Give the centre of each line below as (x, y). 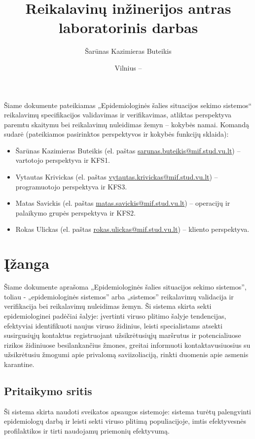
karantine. (19, 364)
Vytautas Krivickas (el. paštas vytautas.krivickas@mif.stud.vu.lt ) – (117, 177)
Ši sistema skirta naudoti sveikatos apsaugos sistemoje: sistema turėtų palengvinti (128, 411)
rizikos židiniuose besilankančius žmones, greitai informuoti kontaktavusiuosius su (127, 345)
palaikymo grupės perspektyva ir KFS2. (75, 212)
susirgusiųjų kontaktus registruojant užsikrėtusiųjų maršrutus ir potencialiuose (123, 335)
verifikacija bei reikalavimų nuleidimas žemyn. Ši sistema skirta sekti (108, 306)
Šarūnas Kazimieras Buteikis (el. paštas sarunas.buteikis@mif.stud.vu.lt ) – (128, 150)
